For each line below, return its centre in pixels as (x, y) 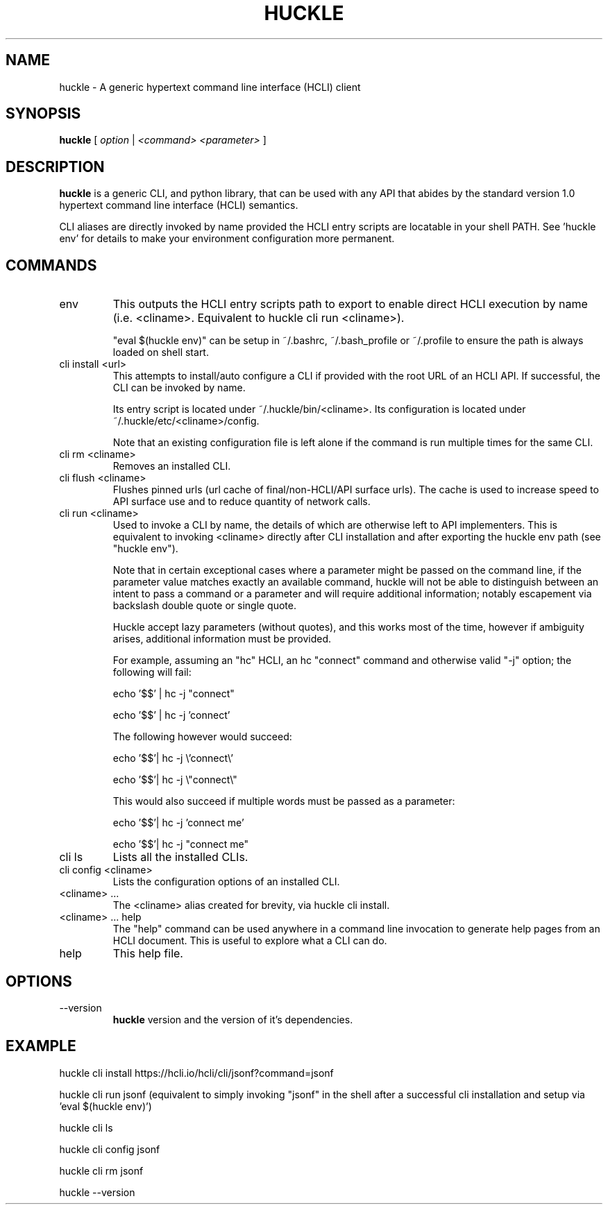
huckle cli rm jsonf (101, 1170)
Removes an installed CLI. (172, 466)
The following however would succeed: (202, 737)
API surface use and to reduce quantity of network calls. (242, 502)
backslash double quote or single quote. (205, 606)
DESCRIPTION (55, 167)
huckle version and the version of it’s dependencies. (233, 1019)
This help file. (148, 954)
